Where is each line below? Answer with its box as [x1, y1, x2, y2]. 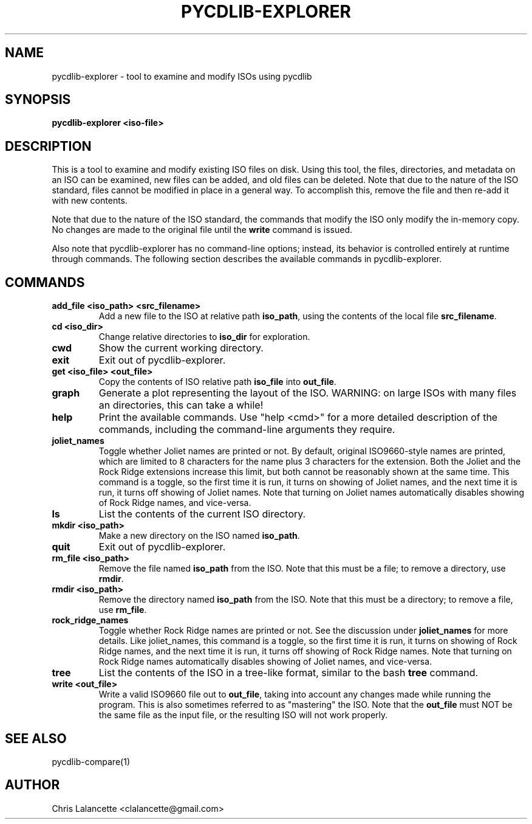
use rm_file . [98, 604, 147, 615]
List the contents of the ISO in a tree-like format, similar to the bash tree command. [98, 666, 479, 679]
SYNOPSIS [5, 92, 71, 108]
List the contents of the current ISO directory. [98, 508, 306, 521]
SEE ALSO [5, 730, 67, 746]
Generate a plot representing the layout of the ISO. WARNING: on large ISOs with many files [98, 387, 517, 400]
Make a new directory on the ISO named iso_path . [98, 530, 300, 541]
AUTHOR [5, 777, 60, 793]
